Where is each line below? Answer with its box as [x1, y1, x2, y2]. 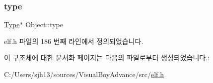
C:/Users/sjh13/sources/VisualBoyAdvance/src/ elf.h [4, 69, 164, 79]
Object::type [25, 19, 64, 30]
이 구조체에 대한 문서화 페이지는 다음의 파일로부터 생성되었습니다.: [4, 52, 210, 63]
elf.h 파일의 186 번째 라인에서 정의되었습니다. [4, 36, 143, 46]
